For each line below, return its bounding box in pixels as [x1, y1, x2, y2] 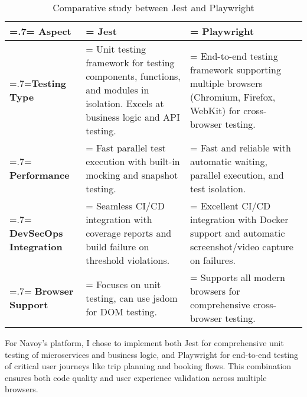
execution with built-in [86, 154, 180, 168]
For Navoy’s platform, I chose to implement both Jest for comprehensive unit [5, 337, 284, 348]
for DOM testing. [86, 304, 157, 318]
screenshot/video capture [190, 240, 293, 253]
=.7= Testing [9, 76, 66, 90]
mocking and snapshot [86, 168, 178, 182]
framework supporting [190, 62, 281, 76]
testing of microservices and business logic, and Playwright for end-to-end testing [5, 348, 299, 360]
